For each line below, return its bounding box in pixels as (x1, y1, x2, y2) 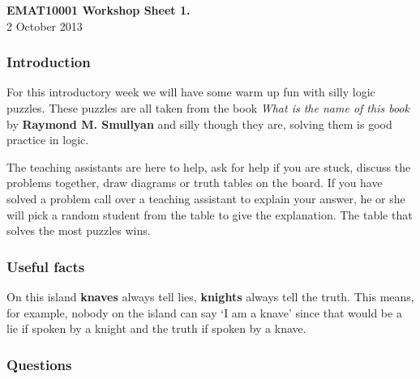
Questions (6, 354, 72, 374)
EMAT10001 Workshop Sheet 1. (6, 2, 191, 18)
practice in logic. (6, 131, 89, 148)
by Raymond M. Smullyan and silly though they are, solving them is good (6, 115, 392, 132)
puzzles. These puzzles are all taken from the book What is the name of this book (6, 100, 409, 116)
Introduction (6, 52, 91, 72)
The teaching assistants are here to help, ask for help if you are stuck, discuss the (6, 158, 411, 175)
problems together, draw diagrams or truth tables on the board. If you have (6, 174, 383, 191)
